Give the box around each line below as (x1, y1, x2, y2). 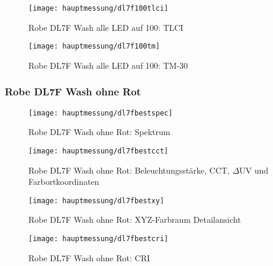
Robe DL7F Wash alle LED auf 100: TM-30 (28, 59, 188, 71)
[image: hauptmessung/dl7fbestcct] (28, 146, 169, 155)
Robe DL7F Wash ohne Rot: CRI (28, 251, 150, 264)
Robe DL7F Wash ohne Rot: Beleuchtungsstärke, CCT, (28, 164, 230, 176)
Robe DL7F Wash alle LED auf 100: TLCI (28, 21, 184, 33)
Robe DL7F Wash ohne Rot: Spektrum (28, 126, 171, 138)
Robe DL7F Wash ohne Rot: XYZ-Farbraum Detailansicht (28, 213, 241, 226)
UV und (239, 164, 269, 176)
